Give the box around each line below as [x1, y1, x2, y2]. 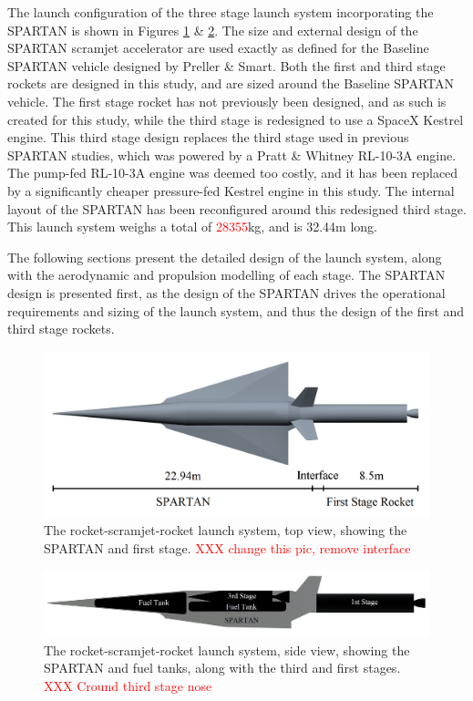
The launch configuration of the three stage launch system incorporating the [7, 3, 434, 21]
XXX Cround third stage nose [44, 675, 212, 695]
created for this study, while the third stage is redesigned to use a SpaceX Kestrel [7, 109, 464, 129]
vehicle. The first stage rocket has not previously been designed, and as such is [7, 91, 447, 110]
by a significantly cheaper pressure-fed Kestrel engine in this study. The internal [7, 180, 455, 200]
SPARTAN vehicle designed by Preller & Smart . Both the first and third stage [7, 56, 446, 75]
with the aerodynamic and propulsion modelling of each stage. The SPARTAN [7, 265, 446, 284]
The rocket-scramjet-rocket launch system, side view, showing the [44, 640, 410, 659]
